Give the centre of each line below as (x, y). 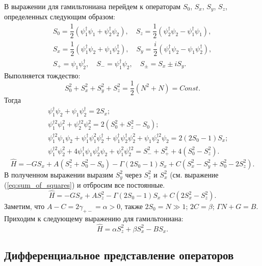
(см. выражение (194, 174)
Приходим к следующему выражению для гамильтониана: (94, 218)
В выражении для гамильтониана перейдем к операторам (93, 6)
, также (132, 206)
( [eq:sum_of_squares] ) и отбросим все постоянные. (85, 185)
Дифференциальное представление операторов (119, 255)
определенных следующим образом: (60, 17)
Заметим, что (24, 206)
